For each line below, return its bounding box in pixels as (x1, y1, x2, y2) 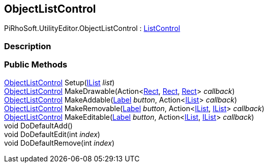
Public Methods (4, 59, 68, 70)
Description (4, 41, 51, 51)
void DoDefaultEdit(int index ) (4, 129, 100, 139)
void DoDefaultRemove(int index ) (4, 138, 115, 147)
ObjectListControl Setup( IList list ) (4, 78, 115, 87)
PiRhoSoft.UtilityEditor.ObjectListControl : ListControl (4, 24, 181, 33)
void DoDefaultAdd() (4, 121, 73, 130)
